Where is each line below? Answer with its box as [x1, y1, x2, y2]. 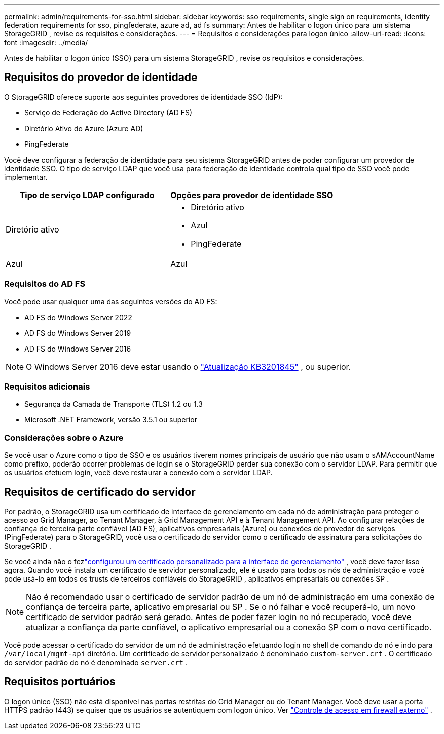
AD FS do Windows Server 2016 [24, 344, 131, 353]
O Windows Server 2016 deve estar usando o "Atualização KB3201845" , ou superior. [26, 361, 351, 372]
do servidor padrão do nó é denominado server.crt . [4, 658, 188, 667]
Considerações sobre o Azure [4, 432, 124, 443]
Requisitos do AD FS [4, 279, 86, 289]
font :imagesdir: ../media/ [4, 38, 88, 47]
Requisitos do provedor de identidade [4, 71, 198, 84]
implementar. [4, 172, 48, 181]
